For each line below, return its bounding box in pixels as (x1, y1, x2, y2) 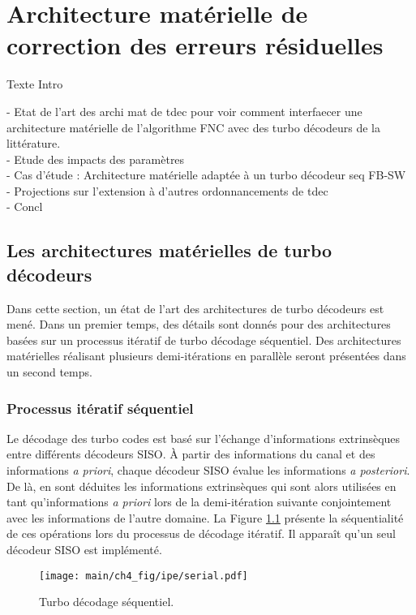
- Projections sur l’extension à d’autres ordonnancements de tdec (6, 182, 328, 199)
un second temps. (6, 363, 92, 381)
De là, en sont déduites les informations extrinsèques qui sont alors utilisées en (6, 477, 397, 494)
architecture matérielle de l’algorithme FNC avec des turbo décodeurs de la (6, 118, 380, 135)
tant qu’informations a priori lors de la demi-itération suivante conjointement (6, 493, 392, 510)
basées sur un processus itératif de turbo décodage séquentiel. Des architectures (6, 331, 401, 348)
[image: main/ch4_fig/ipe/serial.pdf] (39, 570, 248, 582)
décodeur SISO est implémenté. (6, 541, 162, 557)
